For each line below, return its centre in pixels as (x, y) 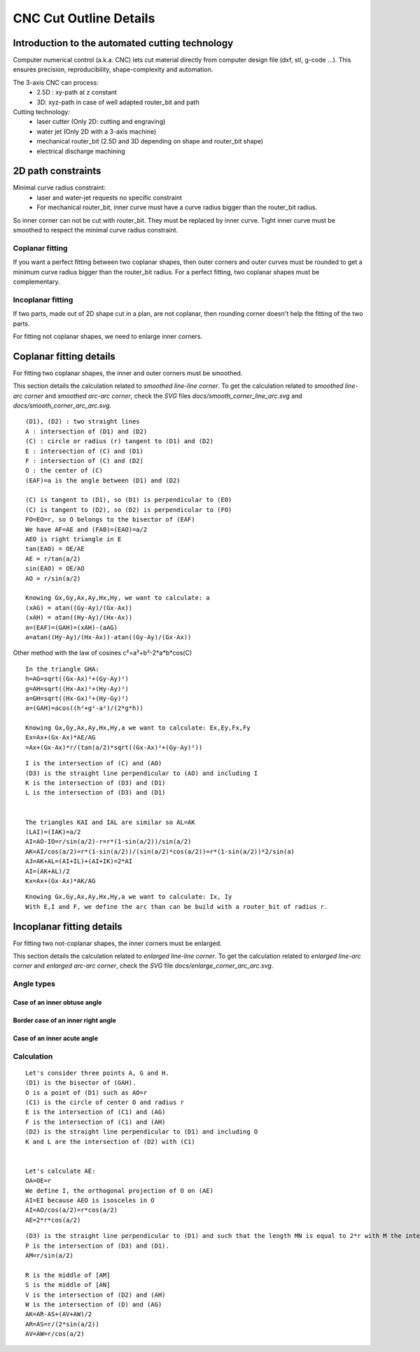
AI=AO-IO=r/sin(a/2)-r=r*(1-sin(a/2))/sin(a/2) (108, 842)
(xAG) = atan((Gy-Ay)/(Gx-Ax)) (79, 608)
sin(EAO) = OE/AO (55, 569)
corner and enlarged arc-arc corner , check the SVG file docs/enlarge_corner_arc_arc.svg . (143, 966)
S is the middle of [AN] (68, 1285)
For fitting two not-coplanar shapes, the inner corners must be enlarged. (117, 943)
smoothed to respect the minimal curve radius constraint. (96, 230)
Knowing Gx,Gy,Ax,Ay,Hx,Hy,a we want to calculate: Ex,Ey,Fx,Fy (138, 728)
